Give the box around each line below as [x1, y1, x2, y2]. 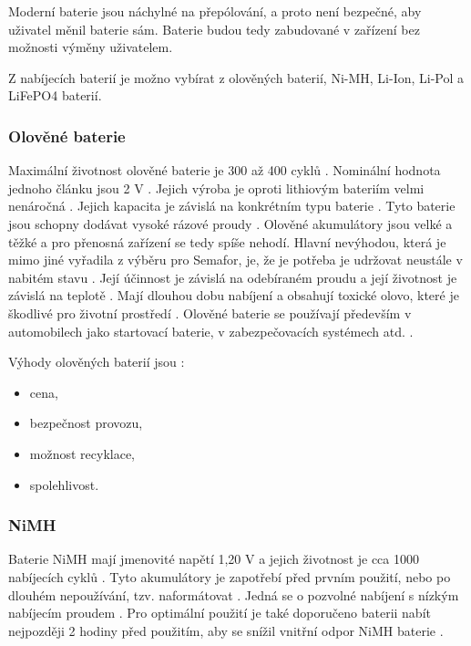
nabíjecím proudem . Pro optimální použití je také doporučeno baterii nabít [8, 603, 431, 622]
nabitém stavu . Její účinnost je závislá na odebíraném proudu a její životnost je [8, 267, 457, 287]
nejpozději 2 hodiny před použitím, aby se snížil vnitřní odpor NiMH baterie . [8, 620, 444, 640]
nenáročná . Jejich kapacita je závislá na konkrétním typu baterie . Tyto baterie [8, 196, 456, 215]
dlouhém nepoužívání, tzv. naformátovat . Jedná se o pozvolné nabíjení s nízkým [8, 585, 459, 604]
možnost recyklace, [29, 443, 136, 463]
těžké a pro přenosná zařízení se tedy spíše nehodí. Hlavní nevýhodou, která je [8, 232, 446, 251]
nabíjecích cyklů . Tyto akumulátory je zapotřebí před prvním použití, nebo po [8, 567, 451, 586]
